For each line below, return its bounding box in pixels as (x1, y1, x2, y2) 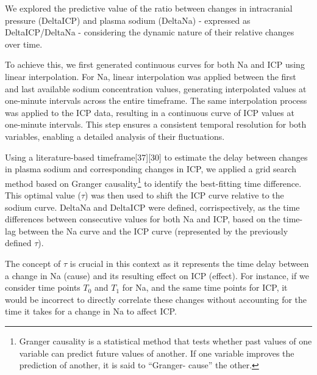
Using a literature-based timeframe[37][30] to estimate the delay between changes (5, 150, 308, 163)
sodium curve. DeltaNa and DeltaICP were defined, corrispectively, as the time (5, 200, 300, 213)
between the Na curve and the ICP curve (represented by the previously (18, 224, 288, 237)
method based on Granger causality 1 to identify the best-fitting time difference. (5, 175, 302, 189)
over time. (5, 37, 43, 50)
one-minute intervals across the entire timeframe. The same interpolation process (5, 94, 307, 107)
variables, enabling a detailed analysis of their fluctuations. (5, 129, 225, 142)
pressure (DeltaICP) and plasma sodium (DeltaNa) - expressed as (5, 13, 251, 26)
